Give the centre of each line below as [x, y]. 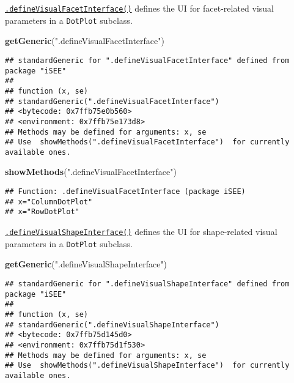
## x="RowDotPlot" [42, 212]
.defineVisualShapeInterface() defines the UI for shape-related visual [141, 232]
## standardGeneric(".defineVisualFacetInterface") [112, 101]
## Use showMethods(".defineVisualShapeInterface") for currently [147, 366]
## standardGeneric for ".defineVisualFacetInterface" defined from [147, 60]
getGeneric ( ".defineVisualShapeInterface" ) [86, 264]
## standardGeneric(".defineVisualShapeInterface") [112, 325]
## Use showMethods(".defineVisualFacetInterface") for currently [147, 142]
